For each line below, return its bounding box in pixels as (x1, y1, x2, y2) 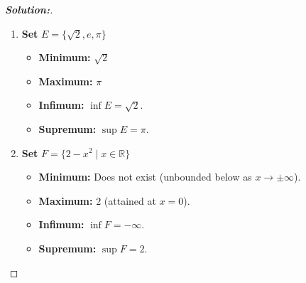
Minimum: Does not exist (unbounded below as (38, 169, 252, 184)
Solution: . (5, 2, 53, 16)
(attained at (104, 193, 156, 208)
